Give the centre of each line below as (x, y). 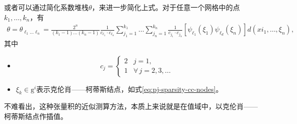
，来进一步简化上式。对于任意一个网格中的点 (166, 7)
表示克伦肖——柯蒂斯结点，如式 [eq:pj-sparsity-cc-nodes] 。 (130, 89)
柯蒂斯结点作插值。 (36, 116)
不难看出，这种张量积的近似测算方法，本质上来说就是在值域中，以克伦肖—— (131, 106)
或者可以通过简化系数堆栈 (46, 7)
